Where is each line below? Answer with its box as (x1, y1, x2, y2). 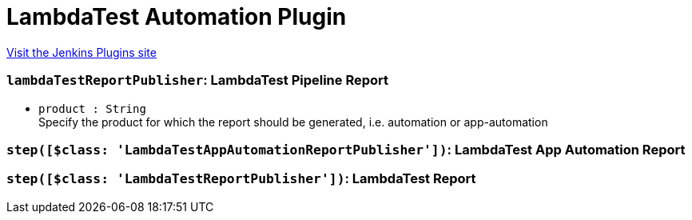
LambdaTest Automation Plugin (6, 3, 347, 30)
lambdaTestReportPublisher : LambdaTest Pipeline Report (6, 72, 388, 89)
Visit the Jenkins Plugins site (6, 45, 157, 59)
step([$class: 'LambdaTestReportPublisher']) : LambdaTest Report (6, 170, 476, 187)
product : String (38, 102, 146, 115)
